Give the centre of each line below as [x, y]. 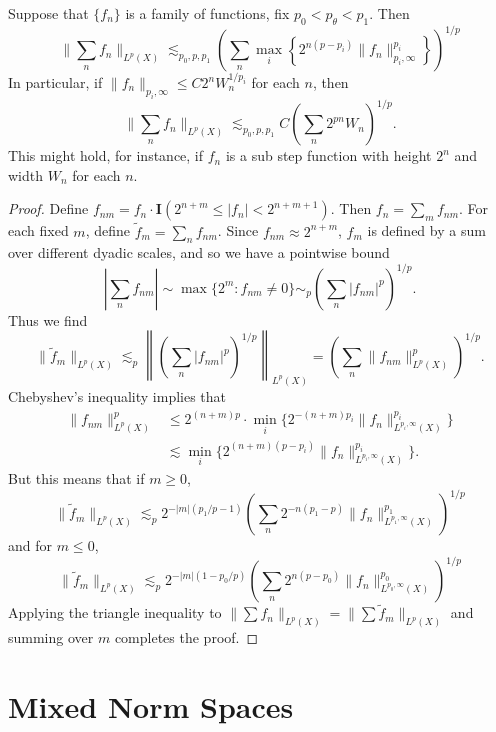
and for [30, 545]
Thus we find [48, 319]
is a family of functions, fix [207, 13]
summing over [51, 637]
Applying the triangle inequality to [115, 612]
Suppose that [48, 13]
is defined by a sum [426, 230]
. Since [238, 230]
